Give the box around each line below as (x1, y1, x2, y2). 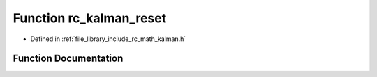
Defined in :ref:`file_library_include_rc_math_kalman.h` (30, 35, 186, 43)
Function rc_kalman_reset (13, 10, 167, 26)
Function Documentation (13, 53, 124, 65)
